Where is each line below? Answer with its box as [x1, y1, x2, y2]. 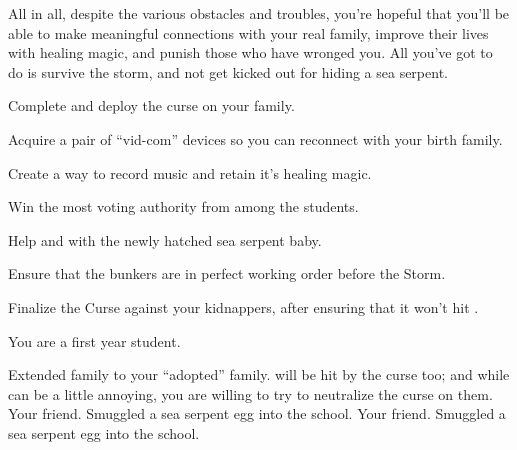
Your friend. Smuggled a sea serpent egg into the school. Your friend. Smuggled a [8, 403, 506, 424]
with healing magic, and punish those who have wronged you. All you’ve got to [8, 42, 493, 63]
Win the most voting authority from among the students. [8, 196, 359, 217]
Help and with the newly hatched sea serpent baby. [8, 229, 322, 250]
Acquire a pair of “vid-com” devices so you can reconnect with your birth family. [8, 128, 503, 149]
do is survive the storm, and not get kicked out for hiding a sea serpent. [8, 61, 448, 82]
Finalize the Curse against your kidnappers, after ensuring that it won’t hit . [8, 296, 479, 317]
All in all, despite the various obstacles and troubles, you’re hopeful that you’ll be [8, 3, 510, 23]
